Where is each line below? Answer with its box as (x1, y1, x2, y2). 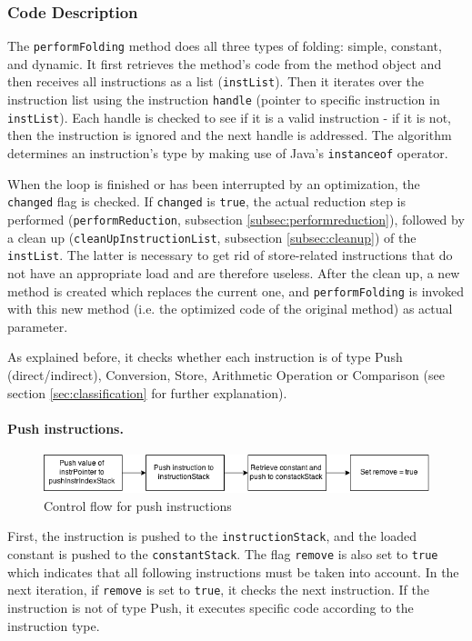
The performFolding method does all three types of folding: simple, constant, (7, 36, 442, 55)
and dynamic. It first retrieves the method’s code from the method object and (7, 54, 442, 73)
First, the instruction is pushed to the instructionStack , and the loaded (7, 526, 417, 546)
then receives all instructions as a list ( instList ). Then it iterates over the (7, 72, 425, 91)
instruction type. (7, 616, 100, 635)
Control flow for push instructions (44, 496, 232, 515)
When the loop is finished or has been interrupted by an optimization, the (7, 174, 420, 193)
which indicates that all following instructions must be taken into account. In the (7, 562, 459, 581)
